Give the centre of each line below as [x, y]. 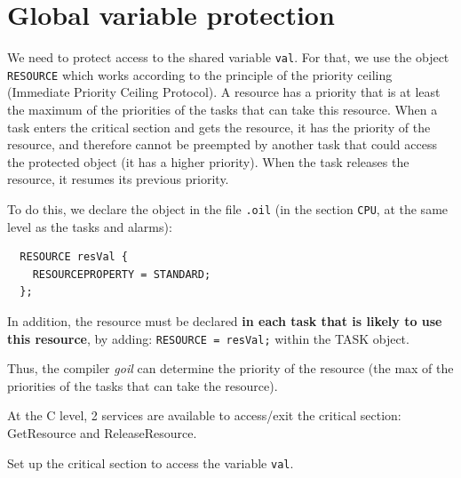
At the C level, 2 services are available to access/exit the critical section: [204, 415]
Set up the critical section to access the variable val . [151, 462]
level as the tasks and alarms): [90, 226]
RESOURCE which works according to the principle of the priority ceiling [200, 74]
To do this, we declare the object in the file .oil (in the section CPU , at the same [228, 209]
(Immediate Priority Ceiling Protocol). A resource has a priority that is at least [224, 92]
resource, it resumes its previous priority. [118, 179]
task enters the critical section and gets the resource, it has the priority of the [219, 127]
